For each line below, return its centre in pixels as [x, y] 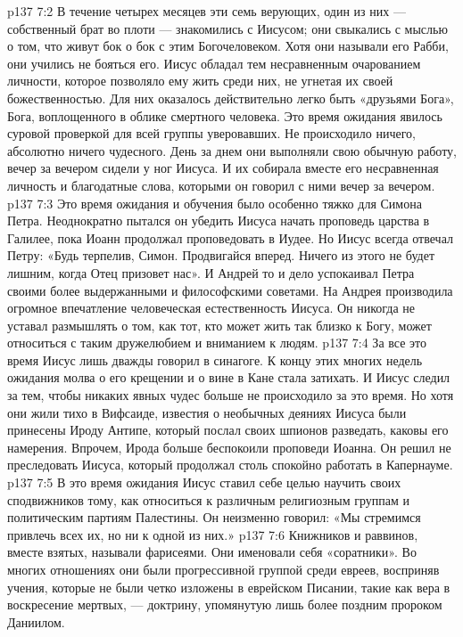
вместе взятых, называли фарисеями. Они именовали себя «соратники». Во [212, 552]
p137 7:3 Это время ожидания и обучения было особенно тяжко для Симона [215, 203]
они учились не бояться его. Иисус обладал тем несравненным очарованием [214, 63]
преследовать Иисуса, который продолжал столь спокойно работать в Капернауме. [230, 465]
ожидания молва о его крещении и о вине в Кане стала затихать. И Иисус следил [229, 377]
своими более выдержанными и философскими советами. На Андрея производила [230, 290]
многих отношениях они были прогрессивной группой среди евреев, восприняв [223, 569]
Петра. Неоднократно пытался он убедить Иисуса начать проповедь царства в [219, 220]
